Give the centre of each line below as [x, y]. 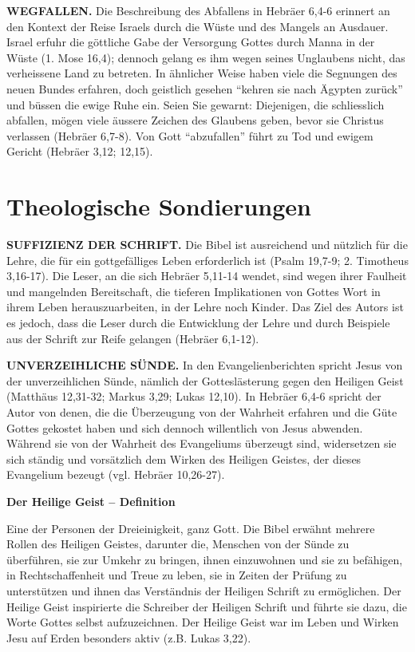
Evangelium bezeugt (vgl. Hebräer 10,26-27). [116, 474]
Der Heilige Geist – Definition [91, 501]
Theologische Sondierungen [159, 206]
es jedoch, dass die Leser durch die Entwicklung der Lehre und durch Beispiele [198, 323]
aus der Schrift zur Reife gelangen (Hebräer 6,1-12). [133, 338]
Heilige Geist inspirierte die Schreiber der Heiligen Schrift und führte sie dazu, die [207, 606]
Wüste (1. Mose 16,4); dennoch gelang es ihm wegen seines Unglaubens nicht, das [206, 57]
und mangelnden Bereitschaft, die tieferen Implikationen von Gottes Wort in [194, 291]
